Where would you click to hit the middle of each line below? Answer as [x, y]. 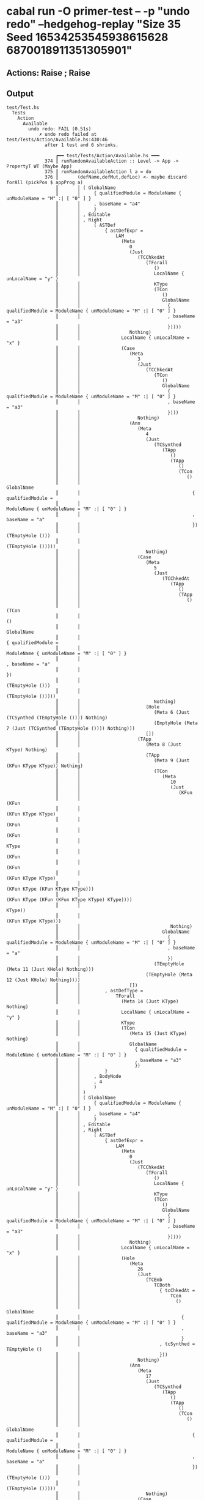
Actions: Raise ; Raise [48, 72]
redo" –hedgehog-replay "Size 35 [94, 24]
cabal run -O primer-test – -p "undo [98, 11]
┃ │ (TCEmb [109, 1280]
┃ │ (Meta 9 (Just [122, 761]
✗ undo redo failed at [68, 135]
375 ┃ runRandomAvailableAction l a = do [98, 172]
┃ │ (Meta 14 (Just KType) [117, 1001]
